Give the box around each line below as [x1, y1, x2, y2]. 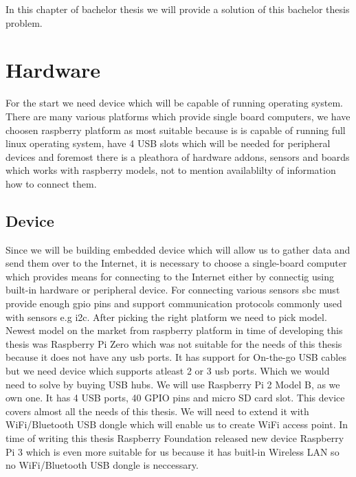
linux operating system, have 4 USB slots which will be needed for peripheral [5, 136, 331, 151]
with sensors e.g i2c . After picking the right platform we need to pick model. [5, 309, 327, 324]
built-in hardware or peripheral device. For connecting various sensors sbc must [5, 282, 340, 297]
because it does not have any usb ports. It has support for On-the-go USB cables [5, 350, 346, 364]
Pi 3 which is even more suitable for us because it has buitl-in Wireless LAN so [5, 444, 340, 458]
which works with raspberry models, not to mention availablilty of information [5, 163, 336, 177]
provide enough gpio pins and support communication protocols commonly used [5, 296, 342, 311]
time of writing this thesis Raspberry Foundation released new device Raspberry [5, 430, 344, 445]
